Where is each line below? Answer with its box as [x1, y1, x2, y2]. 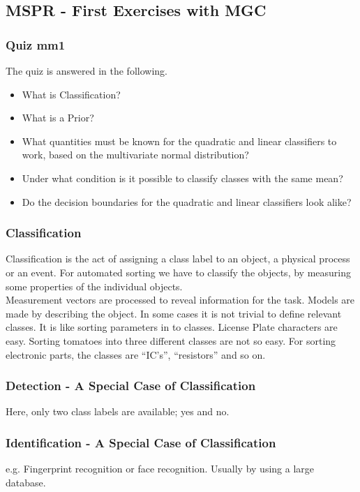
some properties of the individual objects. [6, 278, 183, 293]
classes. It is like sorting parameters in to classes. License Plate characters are [6, 320, 338, 334]
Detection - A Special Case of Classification [6, 377, 256, 394]
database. [6, 475, 46, 489]
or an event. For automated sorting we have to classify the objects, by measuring [6, 264, 351, 279]
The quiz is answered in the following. [6, 64, 167, 77]
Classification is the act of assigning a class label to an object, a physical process [6, 251, 350, 266]
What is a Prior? [22, 110, 94, 125]
